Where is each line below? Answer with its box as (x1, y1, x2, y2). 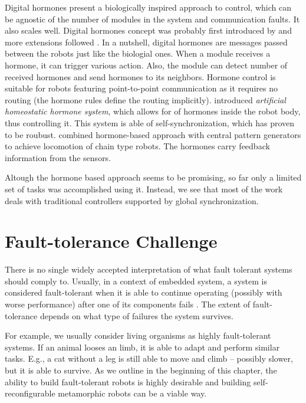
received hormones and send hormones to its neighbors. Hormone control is (5, 70, 276, 83)
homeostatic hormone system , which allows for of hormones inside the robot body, (5, 105, 301, 117)
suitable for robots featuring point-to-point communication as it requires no (5, 82, 278, 94)
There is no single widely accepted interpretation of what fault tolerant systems (5, 263, 292, 276)
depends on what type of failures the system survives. (40, 309, 233, 322)
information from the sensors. (5, 151, 111, 163)
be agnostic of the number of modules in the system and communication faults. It (5, 12, 300, 25)
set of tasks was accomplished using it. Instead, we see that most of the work (5, 182, 283, 195)
